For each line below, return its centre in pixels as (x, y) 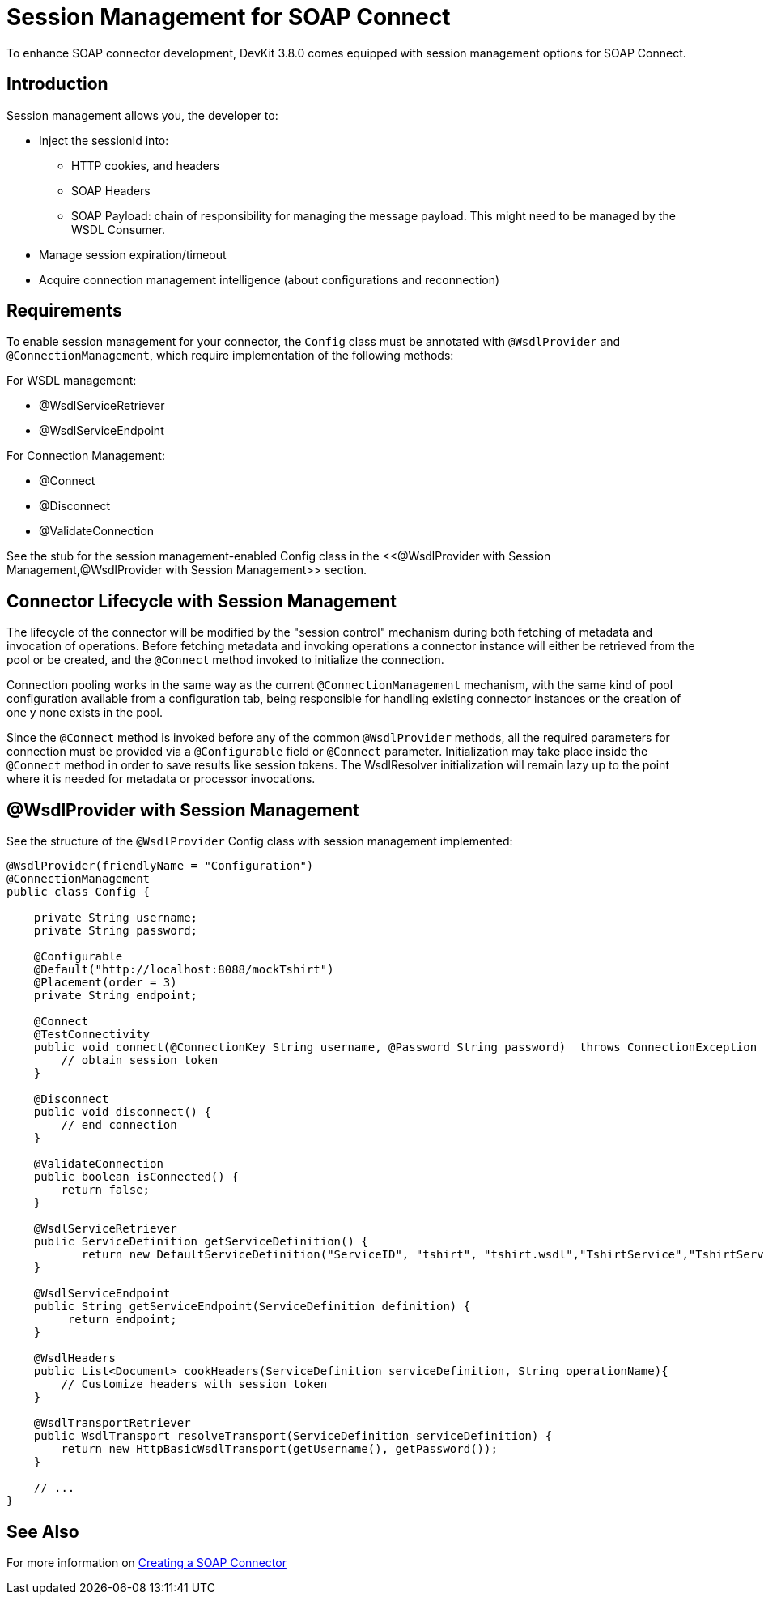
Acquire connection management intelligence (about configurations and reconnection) (270, 279)
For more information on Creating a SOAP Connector (146, 1562)
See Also (43, 1531)
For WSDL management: (72, 381)
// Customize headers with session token (194, 1384)
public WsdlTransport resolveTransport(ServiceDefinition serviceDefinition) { (293, 1436)
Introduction (57, 84)
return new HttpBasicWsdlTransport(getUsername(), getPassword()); (279, 1449)
